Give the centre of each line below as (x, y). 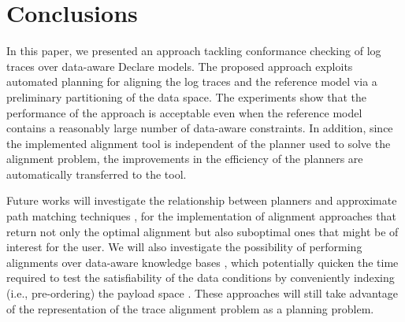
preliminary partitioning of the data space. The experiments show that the (186, 96)
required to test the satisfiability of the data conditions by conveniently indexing (201, 278)
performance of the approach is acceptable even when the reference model (184, 112)
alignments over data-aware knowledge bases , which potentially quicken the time (202, 262)
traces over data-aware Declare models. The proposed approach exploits (180, 66)
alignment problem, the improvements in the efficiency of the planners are (185, 159)
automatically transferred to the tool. (97, 174)
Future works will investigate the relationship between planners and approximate (202, 200)
